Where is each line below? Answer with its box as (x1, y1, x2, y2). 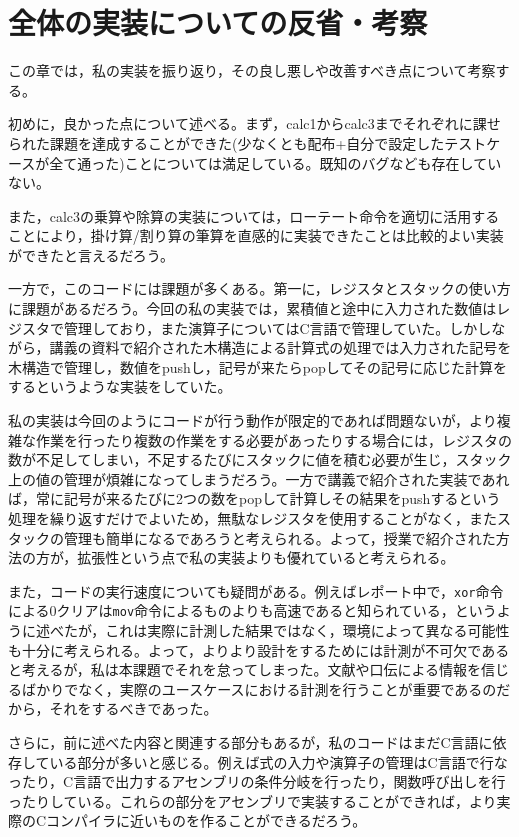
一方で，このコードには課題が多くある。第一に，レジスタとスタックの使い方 (8, 278, 511, 299)
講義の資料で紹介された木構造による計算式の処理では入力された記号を (49, 337, 512, 358)
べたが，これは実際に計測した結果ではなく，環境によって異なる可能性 (49, 620, 510, 641)
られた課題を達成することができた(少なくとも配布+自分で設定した (8, 132, 445, 153)
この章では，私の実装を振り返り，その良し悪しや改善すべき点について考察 (8, 60, 496, 81)
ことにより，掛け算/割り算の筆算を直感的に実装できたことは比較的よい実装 (8, 225, 504, 246)
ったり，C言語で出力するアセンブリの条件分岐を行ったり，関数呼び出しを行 (8, 771, 506, 792)
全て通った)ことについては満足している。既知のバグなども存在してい (49, 152, 502, 173)
